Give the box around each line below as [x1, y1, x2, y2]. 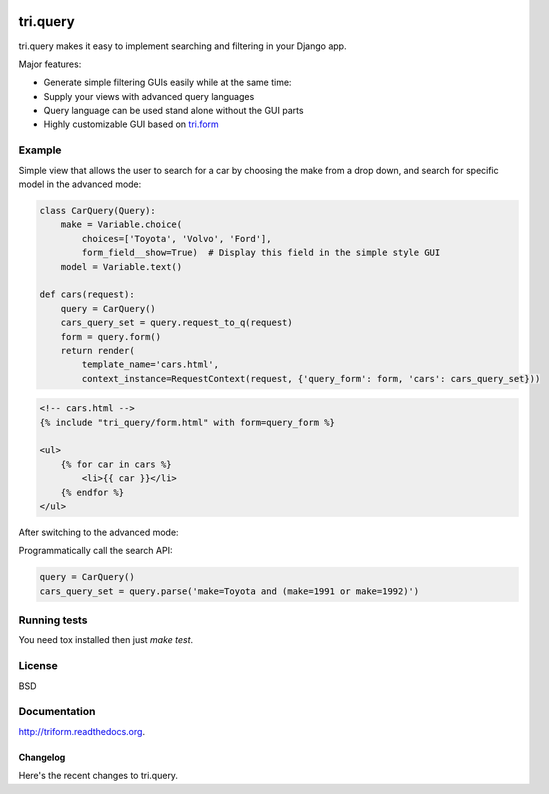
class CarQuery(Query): [39, 205, 157, 216]
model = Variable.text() [60, 261, 183, 272]
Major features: [18, 58, 82, 70]
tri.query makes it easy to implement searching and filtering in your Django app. [18, 40, 347, 52]
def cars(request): [39, 289, 135, 300]
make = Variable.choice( [60, 219, 183, 230]
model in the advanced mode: [18, 178, 142, 190]
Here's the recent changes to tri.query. [18, 770, 179, 782]
